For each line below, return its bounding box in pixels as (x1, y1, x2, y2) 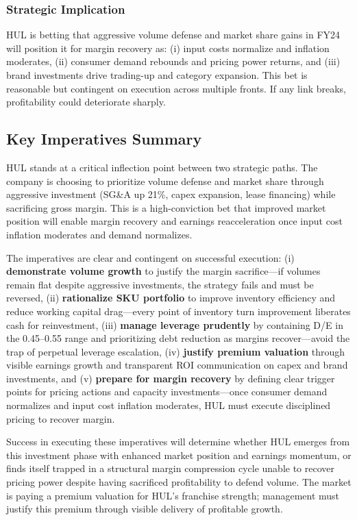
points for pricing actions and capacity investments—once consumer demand (6, 384, 328, 399)
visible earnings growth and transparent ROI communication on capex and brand (6, 358, 348, 372)
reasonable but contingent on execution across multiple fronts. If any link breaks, (6, 81, 347, 95)
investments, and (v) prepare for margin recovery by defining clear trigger (6, 371, 335, 385)
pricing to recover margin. (6, 411, 115, 425)
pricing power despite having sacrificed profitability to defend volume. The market (6, 475, 352, 489)
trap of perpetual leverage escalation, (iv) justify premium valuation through (6, 344, 345, 358)
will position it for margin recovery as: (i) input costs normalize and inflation (6, 40, 330, 55)
